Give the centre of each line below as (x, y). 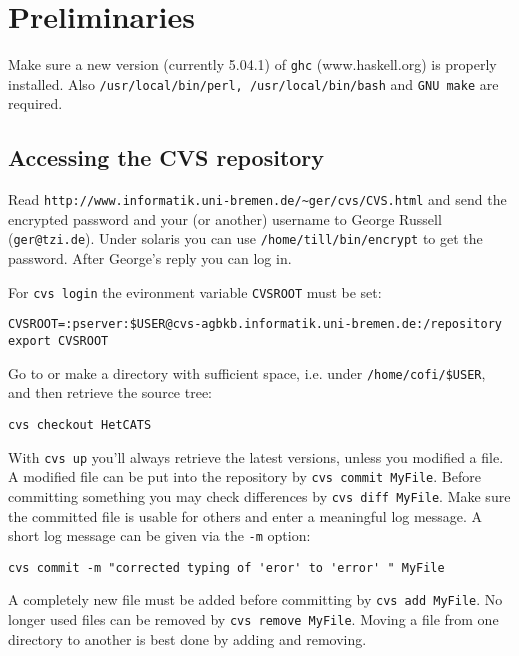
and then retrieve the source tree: (110, 392)
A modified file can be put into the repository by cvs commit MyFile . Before (244, 476)
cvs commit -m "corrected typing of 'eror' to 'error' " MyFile (226, 567)
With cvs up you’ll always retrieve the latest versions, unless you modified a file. (256, 456)
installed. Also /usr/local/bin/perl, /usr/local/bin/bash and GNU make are (253, 83)
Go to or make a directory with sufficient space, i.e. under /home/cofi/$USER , (247, 372)
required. (35, 103)
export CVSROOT (58, 341)
